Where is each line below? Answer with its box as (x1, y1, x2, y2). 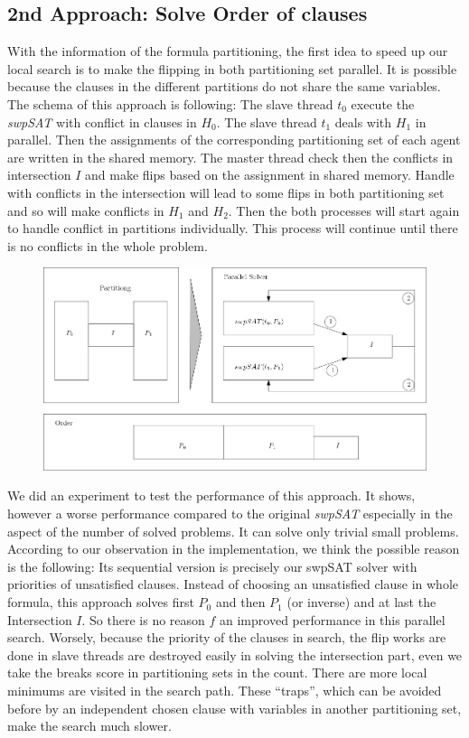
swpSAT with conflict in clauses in (7, 112, 197, 131)
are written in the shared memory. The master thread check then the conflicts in (7, 147, 454, 166)
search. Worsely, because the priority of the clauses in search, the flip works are (7, 628, 446, 647)
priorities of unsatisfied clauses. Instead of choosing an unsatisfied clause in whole (7, 575, 459, 593)
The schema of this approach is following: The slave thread (7, 94, 333, 113)
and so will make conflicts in (7, 201, 164, 220)
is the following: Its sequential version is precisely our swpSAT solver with (7, 556, 417, 575)
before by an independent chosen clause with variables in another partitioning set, (7, 698, 462, 717)
